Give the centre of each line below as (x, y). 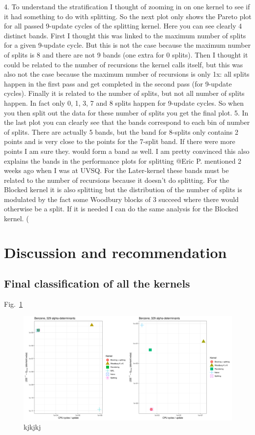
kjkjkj (32, 427)
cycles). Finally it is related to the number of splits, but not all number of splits (124, 93)
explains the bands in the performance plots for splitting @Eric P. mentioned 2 (123, 160)
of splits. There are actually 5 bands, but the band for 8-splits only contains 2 (121, 131)
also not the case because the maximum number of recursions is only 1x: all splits (127, 74)
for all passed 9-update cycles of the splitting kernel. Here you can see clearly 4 (123, 26)
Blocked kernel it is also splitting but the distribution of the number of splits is (123, 189)
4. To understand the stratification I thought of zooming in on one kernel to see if (127, 6)
